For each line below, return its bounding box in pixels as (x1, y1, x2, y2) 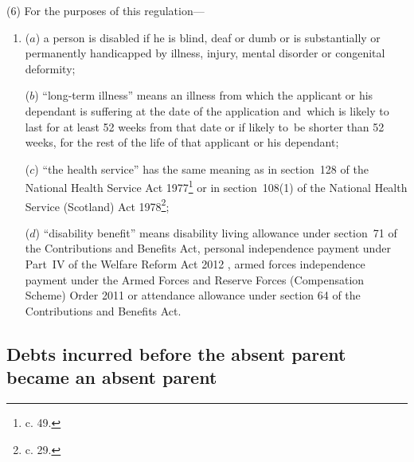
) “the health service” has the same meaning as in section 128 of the (34, 160, 369, 177)
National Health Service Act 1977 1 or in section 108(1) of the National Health (25, 177, 408, 195)
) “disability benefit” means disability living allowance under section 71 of (35, 224, 397, 241)
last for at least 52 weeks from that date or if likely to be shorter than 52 (25, 118, 385, 135)
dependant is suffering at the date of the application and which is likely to (25, 102, 389, 119)
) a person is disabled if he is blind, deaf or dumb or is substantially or (35, 29, 381, 45)
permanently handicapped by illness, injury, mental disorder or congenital (25, 45, 385, 61)
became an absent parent (6, 365, 217, 390)
